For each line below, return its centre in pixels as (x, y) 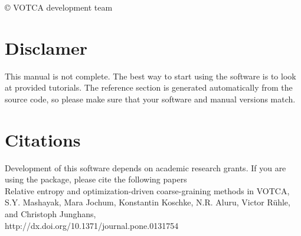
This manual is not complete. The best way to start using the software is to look (150, 76)
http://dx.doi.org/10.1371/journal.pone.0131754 (92, 225)
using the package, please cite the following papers (96, 179)
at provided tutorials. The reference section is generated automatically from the (149, 87)
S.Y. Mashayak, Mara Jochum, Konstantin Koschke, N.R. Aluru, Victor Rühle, (148, 202)
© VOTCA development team (59, 7)
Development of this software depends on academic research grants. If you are (145, 167)
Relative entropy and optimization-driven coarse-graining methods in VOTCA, (147, 190)
